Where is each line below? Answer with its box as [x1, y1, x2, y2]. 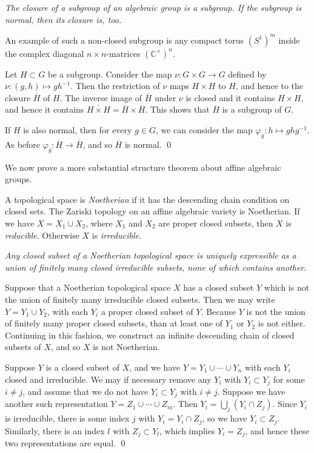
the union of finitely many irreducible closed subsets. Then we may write [5, 293, 275, 305]
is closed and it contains [185, 91, 275, 104]
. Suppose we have [217, 385, 286, 398]
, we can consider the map [155, 124, 253, 136]
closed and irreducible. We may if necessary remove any [5, 372, 212, 385]
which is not [264, 281, 310, 294]
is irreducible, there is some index [5, 412, 130, 425]
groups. [5, 173, 32, 185]
